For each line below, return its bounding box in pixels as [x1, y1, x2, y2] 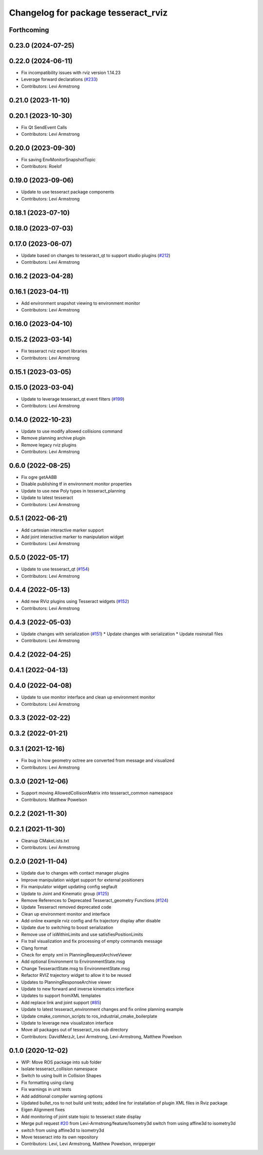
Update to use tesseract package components [21, 189, 114, 195]
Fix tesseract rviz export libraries [21, 348, 88, 354]
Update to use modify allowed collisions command [21, 428, 123, 434]
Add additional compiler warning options [21, 1093, 103, 1099]
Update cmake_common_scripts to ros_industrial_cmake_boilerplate [21, 1013, 158, 1019]
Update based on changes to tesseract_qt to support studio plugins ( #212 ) [21, 252, 170, 258]
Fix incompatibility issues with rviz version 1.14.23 [21, 70, 121, 75]
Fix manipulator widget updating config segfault [21, 884, 118, 890]
